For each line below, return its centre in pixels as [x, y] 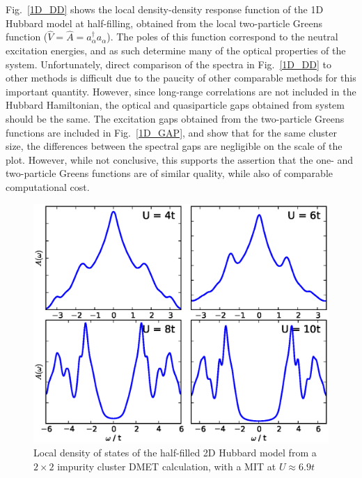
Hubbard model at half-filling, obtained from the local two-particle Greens [164, 23]
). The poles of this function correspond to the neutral [222, 37]
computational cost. [48, 186]
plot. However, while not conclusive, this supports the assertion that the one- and [180, 159]
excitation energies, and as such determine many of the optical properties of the [176, 50]
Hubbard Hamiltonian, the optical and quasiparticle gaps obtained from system [175, 105]
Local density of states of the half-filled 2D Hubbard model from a [175, 453]
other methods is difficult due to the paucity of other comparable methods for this [181, 78]
